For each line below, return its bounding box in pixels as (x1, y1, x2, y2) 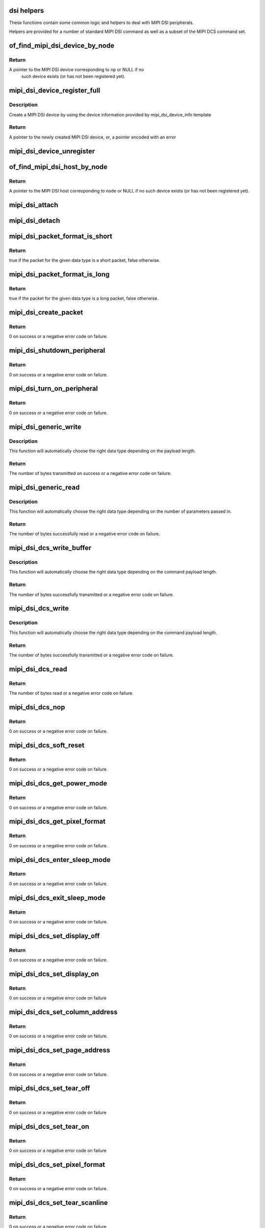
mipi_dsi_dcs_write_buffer (9, 544, 92, 552)
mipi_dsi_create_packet (9, 308, 83, 317)
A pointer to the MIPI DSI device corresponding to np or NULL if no (9, 67, 144, 73)
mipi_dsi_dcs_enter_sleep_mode (9, 855, 111, 864)
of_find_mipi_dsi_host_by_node (9, 163, 108, 171)
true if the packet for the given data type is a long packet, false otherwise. (9, 295, 159, 302)
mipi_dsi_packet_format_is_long (9, 270, 110, 279)
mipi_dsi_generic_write (9, 422, 81, 431)
